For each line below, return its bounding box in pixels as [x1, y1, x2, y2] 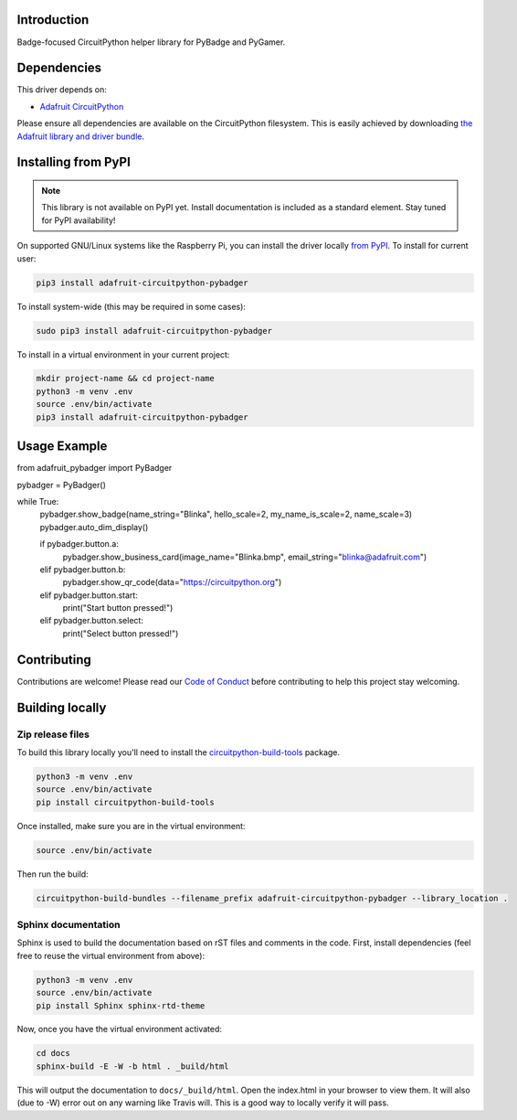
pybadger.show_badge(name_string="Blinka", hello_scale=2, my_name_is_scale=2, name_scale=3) [39, 508, 413, 520]
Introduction [16, 12, 90, 27]
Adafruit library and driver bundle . [16, 131, 145, 142]
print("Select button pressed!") [62, 627, 179, 639]
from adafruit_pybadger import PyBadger [16, 463, 173, 474]
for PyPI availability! [41, 215, 116, 226]
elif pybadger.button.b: [39, 563, 126, 575]
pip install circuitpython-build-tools [36, 796, 215, 807]
